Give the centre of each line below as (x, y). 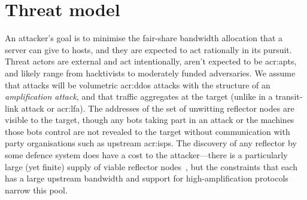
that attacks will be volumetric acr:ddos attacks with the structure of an (138, 84)
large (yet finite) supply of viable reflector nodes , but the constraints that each (151, 166)
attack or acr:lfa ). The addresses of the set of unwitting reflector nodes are (158, 108)
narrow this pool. (36, 190)
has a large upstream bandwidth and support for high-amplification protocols (147, 178)
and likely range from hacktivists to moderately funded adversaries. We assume (150, 73)
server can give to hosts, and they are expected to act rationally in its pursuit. (148, 49)
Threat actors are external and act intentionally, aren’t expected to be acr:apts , (151, 61)
